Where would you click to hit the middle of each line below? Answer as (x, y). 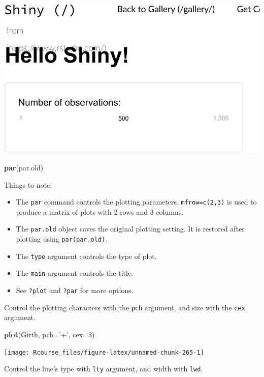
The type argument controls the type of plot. (86, 256)
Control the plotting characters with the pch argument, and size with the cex (125, 307)
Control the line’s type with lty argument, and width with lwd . (104, 369)
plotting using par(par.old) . (62, 239)
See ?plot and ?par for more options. (75, 290)
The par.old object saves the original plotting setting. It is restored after (130, 229)
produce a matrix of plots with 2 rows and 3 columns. (100, 211)
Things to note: (28, 184)
